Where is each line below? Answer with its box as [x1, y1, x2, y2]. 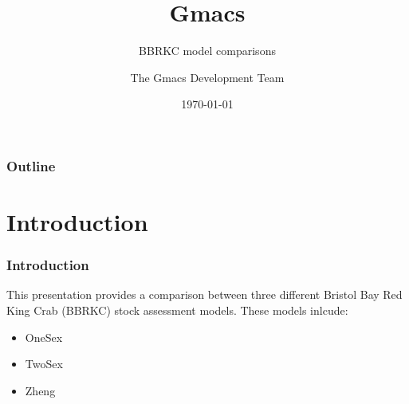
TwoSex [25, 355, 63, 372]
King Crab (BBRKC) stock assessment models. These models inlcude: [6, 302, 348, 319]
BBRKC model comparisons [139, 42, 276, 59]
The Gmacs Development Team [130, 69, 285, 85]
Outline [6, 155, 56, 175]
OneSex [25, 328, 63, 345]
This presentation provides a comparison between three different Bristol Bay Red [6, 286, 403, 303]
